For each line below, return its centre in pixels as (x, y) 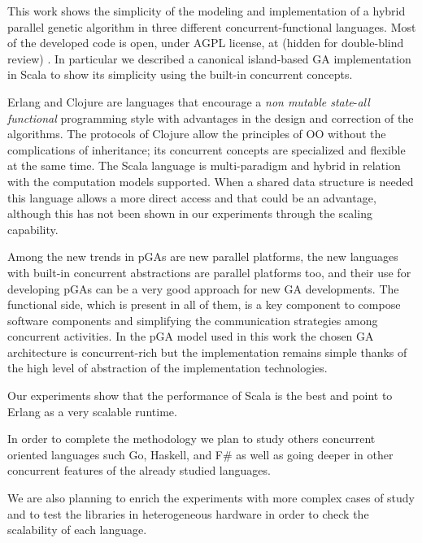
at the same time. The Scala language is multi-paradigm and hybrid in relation (204, 165)
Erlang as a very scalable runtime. (92, 411)
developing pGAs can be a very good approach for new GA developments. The (203, 288)
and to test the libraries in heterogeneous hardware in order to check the (188, 513)
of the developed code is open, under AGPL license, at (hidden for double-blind (206, 43)
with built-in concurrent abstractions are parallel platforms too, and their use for (209, 272)
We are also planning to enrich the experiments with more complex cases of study (211, 498)
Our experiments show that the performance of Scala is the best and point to (200, 395)
